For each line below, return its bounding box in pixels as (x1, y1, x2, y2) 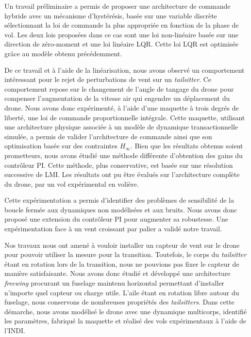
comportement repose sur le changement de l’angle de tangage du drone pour (4, 83, 234, 94)
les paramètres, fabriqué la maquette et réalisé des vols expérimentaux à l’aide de (4, 316, 246, 326)
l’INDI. (4, 325, 25, 335)
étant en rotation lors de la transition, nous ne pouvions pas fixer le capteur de (4, 258, 239, 269)
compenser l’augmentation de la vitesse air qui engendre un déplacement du (4, 93, 230, 103)
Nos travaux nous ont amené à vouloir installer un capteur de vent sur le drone (4, 240, 240, 250)
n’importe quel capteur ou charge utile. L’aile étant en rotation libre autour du (4, 287, 239, 297)
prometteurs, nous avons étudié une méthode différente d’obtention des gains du (4, 150, 243, 160)
